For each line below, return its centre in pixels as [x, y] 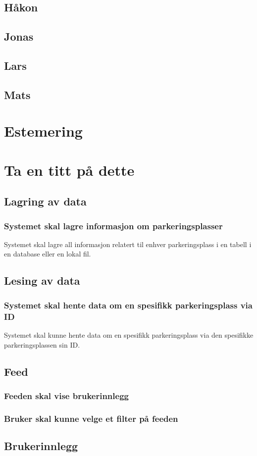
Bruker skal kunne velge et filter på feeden [91, 418]
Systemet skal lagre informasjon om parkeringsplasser [113, 226]
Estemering [43, 131]
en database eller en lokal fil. [48, 254]
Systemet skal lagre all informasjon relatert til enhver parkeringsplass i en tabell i [128, 244]
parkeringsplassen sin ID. [42, 344]
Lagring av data [45, 201]
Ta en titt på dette [69, 170]
